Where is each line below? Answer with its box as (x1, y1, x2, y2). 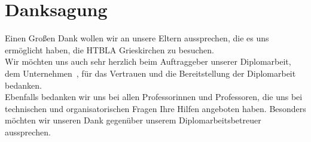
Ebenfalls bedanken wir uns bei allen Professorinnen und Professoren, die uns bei (5, 90, 303, 103)
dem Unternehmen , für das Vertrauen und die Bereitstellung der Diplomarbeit (5, 67, 296, 79)
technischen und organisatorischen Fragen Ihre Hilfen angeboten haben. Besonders (5, 102, 306, 114)
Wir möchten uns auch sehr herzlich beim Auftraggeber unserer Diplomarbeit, (5, 55, 291, 68)
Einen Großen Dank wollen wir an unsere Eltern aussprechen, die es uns (5, 32, 269, 44)
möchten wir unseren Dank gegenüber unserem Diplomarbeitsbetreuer (5, 114, 261, 126)
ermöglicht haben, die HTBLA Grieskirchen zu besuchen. (5, 43, 214, 56)
